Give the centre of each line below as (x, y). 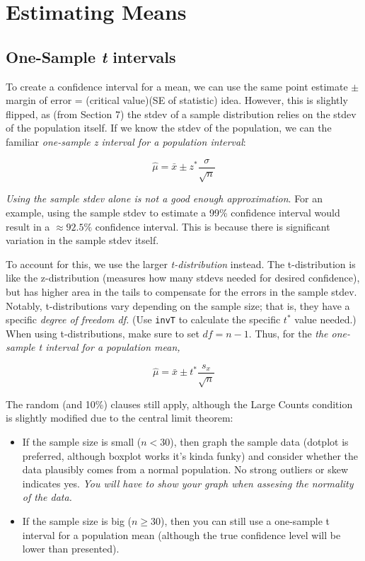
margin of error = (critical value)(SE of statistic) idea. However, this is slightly (177, 100)
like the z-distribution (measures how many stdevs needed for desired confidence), (183, 278)
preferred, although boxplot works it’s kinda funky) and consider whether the (190, 455)
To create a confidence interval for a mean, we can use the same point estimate (177, 86)
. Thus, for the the (288, 333)
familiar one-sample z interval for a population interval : (126, 141)
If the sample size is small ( (82, 441)
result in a (28, 226)
